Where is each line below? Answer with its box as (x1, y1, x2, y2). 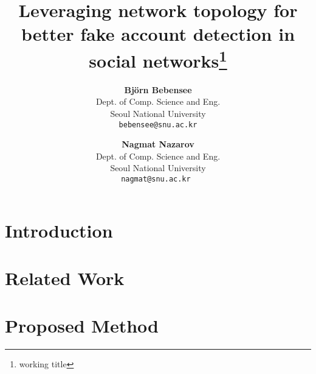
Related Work (5, 266, 125, 291)
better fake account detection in (21, 21, 295, 46)
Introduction (5, 217, 113, 242)
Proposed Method (5, 313, 159, 338)
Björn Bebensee (124, 83, 192, 96)
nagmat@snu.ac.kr (121, 175, 191, 184)
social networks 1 (89, 45, 227, 72)
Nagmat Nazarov (122, 138, 194, 150)
